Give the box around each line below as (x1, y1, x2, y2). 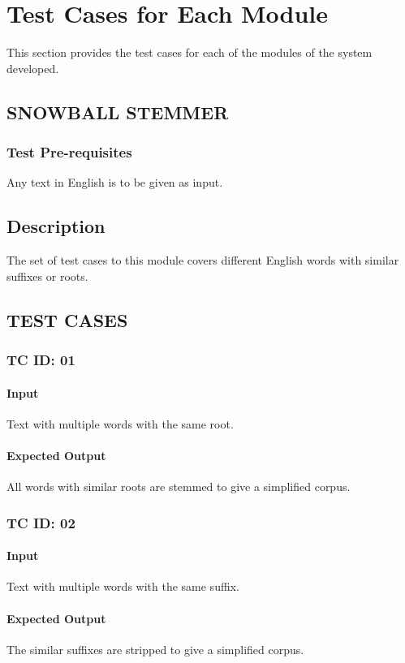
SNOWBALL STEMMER (6, 99, 229, 124)
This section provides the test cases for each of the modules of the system (6, 44, 373, 61)
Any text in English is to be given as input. (6, 174, 223, 191)
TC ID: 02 (6, 512, 75, 532)
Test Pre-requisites (6, 142, 132, 162)
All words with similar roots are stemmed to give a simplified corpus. (6, 478, 351, 495)
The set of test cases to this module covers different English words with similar (6, 252, 399, 269)
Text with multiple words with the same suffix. (6, 578, 239, 595)
